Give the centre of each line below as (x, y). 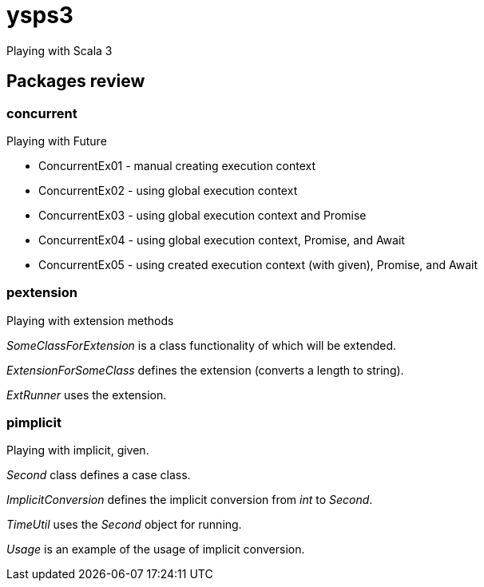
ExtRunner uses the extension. (87, 395)
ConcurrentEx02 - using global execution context (168, 190)
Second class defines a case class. (99, 475)
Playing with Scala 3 (60, 50)
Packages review (76, 81)
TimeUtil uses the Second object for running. (124, 525)
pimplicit (34, 423)
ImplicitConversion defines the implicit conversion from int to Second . (190, 500)
